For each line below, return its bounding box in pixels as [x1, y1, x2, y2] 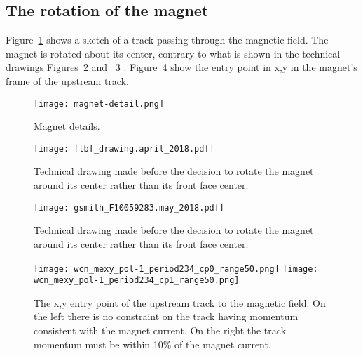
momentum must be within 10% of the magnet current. [34, 336, 271, 351]
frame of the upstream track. [6, 73, 129, 88]
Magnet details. [34, 119, 100, 133]
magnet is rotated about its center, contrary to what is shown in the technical [6, 46, 341, 60]
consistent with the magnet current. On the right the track [34, 323, 287, 338]
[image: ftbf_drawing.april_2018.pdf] [34, 143, 214, 154]
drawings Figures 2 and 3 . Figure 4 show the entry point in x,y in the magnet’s [6, 60, 357, 74]
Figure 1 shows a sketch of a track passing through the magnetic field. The [6, 32, 329, 47]
